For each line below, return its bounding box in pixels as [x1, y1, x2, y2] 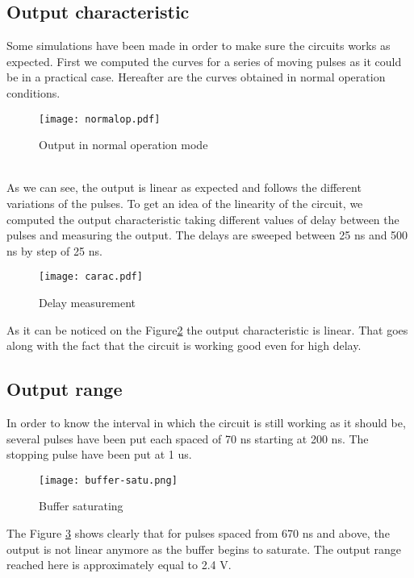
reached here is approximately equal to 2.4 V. [6, 556, 232, 573]
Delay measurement [39, 294, 136, 311]
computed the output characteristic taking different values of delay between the [6, 210, 399, 227]
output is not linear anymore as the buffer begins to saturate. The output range [6, 540, 401, 557]
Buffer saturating [39, 497, 123, 514]
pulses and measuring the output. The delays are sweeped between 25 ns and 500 [6, 227, 408, 243]
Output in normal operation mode [39, 136, 208, 153]
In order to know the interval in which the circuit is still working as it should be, [6, 414, 406, 431]
